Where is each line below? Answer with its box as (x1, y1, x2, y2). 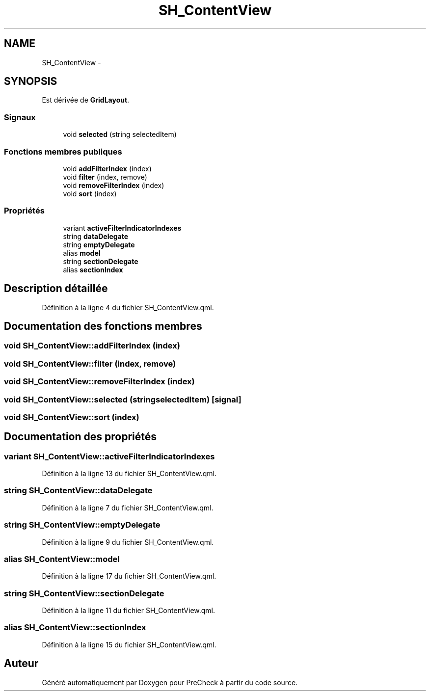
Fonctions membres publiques (4, 146, 122, 157)
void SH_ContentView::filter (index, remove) (4, 358, 176, 369)
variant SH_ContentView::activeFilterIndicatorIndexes (4, 451, 215, 461)
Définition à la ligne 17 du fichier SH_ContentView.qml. (42, 572, 216, 581)
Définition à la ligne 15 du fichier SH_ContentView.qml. (42, 640, 216, 649)
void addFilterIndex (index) (63, 164, 152, 173)
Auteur (4, 657, 39, 670)
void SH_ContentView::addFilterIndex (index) (4, 341, 180, 351)
